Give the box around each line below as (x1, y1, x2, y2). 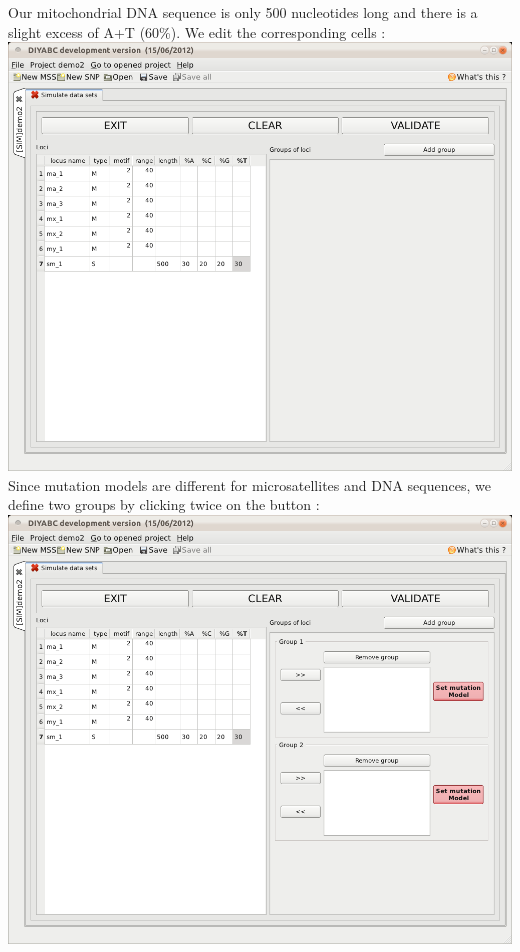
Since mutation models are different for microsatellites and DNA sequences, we (8, 474, 491, 495)
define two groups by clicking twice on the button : (8, 494, 320, 515)
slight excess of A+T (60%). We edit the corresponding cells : (8, 21, 386, 42)
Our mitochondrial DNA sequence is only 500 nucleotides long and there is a (8, 2, 478, 22)
